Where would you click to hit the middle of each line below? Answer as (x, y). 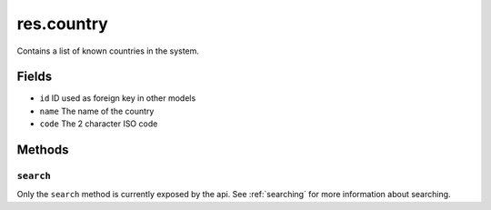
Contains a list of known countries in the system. (108, 51)
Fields (35, 77)
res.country (62, 24)
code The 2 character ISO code (99, 124)
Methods (43, 150)
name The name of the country (97, 111)
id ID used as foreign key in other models (118, 98)
